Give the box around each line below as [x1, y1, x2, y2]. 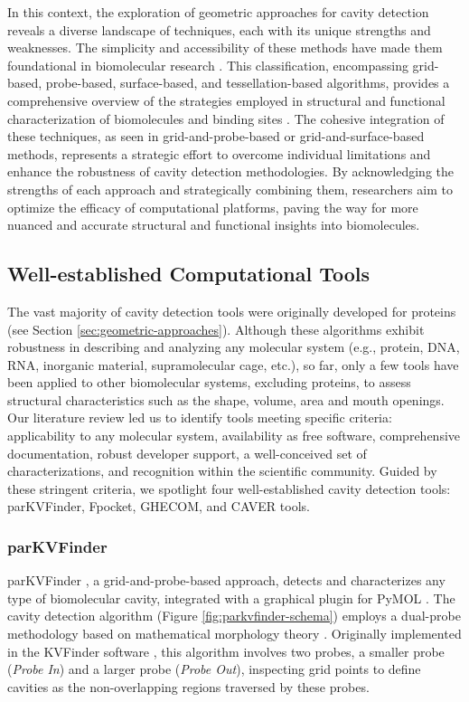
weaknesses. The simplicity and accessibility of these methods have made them [7, 38, 443, 57]
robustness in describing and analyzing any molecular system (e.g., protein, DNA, [7, 337, 460, 356]
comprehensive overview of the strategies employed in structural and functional [7, 90, 446, 109]
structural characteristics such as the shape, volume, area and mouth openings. [7, 390, 445, 409]
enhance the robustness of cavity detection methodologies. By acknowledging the [7, 162, 455, 181]
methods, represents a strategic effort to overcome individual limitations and [7, 144, 431, 163]
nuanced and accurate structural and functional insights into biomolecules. [7, 215, 420, 234]
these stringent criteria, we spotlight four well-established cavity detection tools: [7, 479, 451, 498]
